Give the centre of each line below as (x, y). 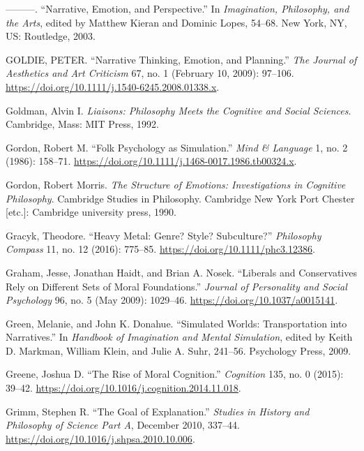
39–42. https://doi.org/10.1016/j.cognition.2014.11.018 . (123, 388)
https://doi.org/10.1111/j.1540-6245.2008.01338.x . (113, 86)
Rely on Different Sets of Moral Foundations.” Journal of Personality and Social (176, 286)
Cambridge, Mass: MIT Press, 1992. (82, 124)
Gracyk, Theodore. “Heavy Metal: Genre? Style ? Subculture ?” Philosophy (164, 235)
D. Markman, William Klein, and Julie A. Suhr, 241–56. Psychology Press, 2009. (179, 350)
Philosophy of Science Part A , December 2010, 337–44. (123, 425)
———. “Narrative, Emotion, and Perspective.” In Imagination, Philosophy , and (177, 8)
